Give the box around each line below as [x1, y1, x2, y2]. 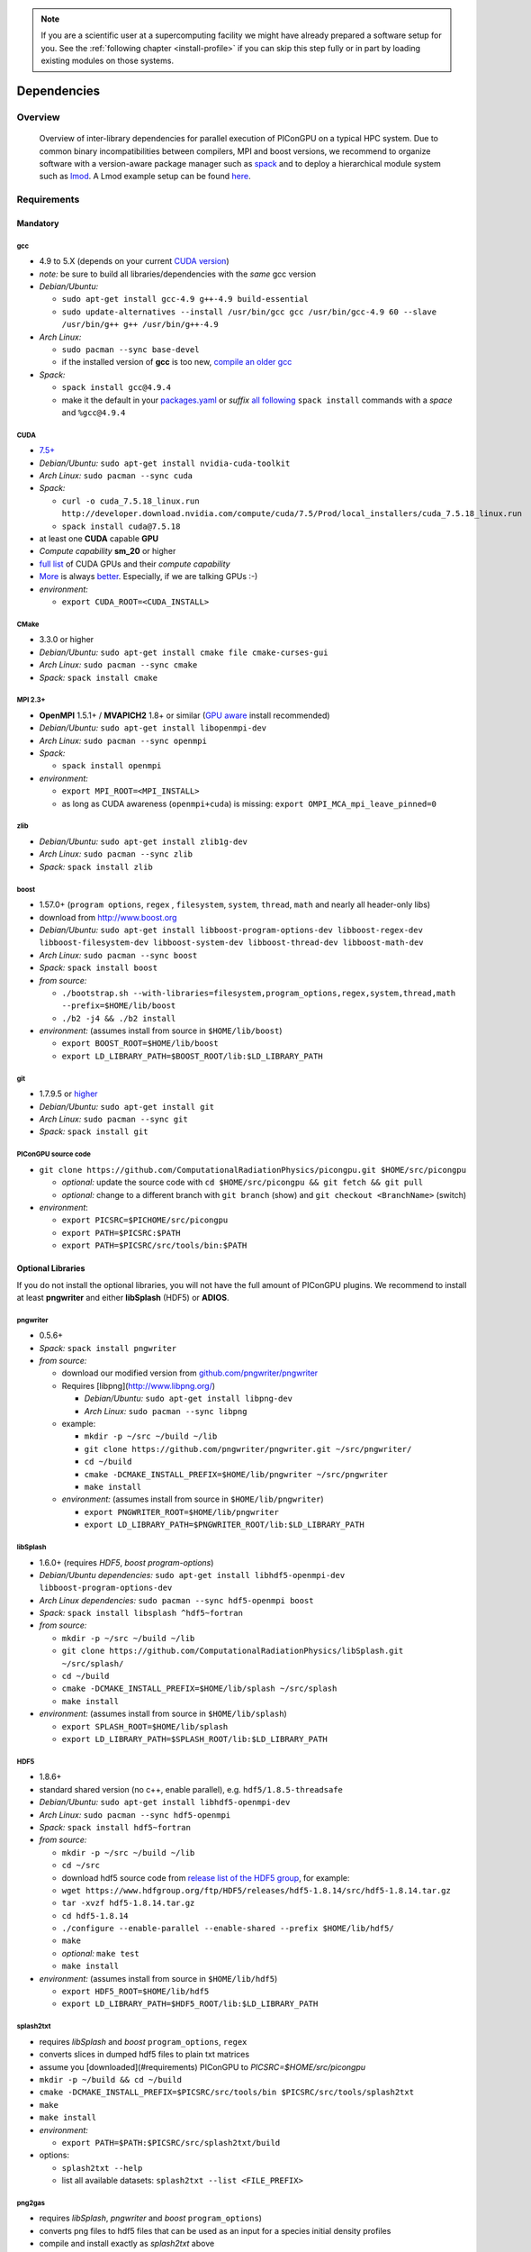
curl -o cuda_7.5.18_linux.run [61, 495, 200, 506]
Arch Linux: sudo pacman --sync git [39, 1113, 188, 1125]
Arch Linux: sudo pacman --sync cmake [39, 659, 198, 670]
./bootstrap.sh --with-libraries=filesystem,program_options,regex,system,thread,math [61, 987, 456, 998]
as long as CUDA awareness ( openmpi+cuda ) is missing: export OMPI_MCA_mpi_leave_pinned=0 [61, 798, 436, 809]
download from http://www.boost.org [39, 912, 177, 922]
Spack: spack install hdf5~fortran [39, 1821, 191, 1832]
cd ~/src [61, 1860, 101, 1871]
